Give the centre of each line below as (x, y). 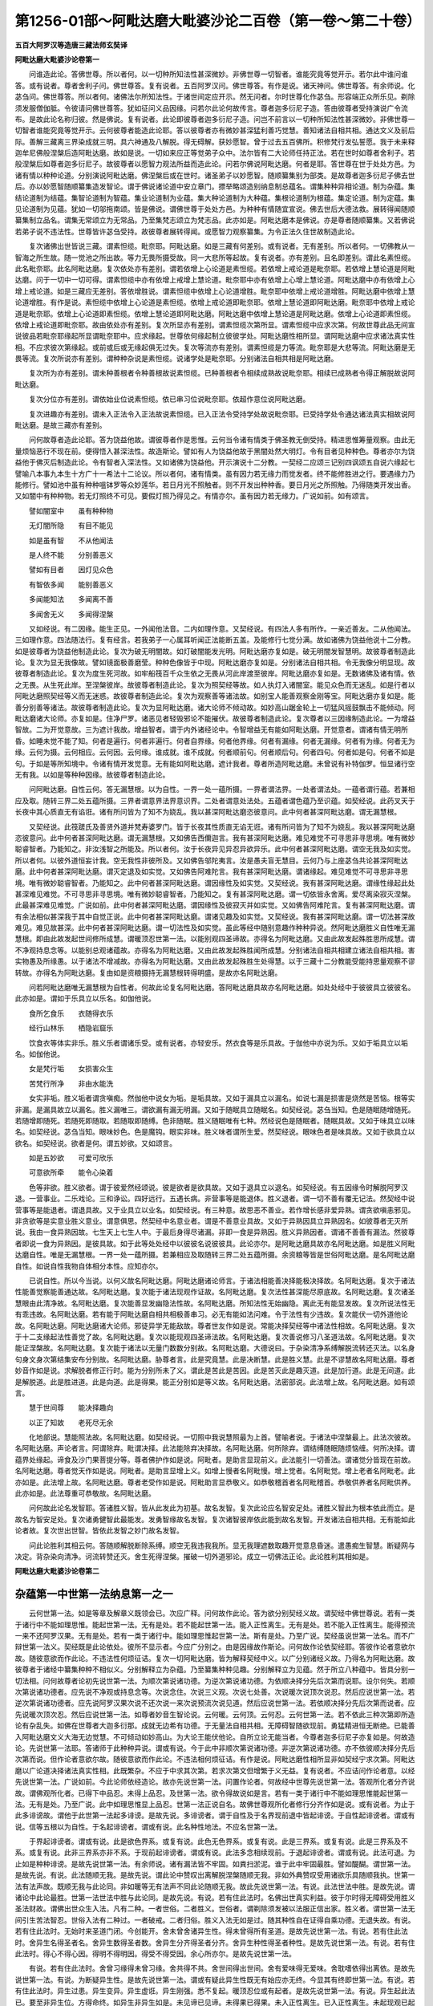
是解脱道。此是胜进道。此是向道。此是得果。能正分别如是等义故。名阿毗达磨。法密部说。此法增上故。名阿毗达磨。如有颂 (215, 1382)
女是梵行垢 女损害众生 (71, 1069)
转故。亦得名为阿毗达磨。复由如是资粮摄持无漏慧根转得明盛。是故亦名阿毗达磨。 (148, 973)
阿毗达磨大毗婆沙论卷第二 (57, 1571)
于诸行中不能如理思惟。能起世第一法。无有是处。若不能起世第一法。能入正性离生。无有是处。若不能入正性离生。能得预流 (215, 1624)
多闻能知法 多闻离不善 (71, 599)
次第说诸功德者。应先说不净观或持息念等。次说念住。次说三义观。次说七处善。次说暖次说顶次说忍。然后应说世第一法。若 (215, 1692)
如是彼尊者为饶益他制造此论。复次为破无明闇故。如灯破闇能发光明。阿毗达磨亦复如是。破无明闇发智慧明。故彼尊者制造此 (215, 651)
